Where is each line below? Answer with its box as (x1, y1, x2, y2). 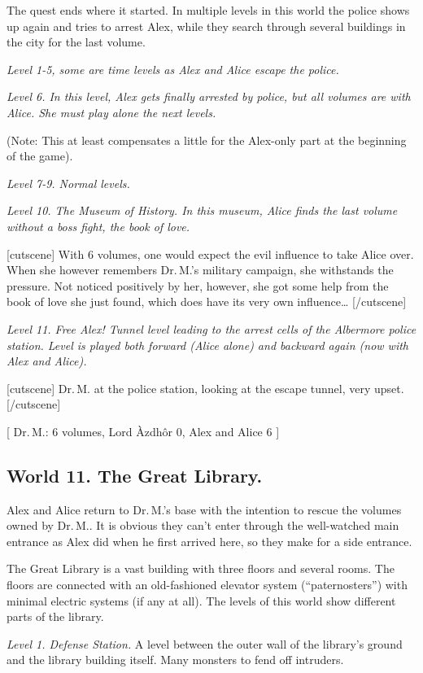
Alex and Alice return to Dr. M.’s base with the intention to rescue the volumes (7, 500, 402, 518)
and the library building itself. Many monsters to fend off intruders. (7, 651, 344, 668)
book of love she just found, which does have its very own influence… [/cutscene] (7, 293, 407, 310)
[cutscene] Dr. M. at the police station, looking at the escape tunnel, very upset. (7, 379, 404, 396)
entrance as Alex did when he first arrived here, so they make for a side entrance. (7, 532, 412, 549)
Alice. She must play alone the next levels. (7, 103, 216, 120)
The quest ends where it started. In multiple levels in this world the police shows (7, 2, 410, 18)
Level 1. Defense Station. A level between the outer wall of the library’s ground (7, 635, 403, 652)
